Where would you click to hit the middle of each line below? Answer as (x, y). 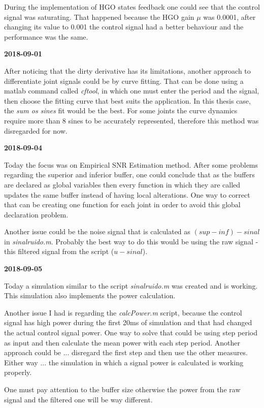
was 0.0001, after (229, 17)
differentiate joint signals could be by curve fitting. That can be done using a (124, 81)
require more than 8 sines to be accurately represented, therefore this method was (131, 120)
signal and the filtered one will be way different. (78, 399)
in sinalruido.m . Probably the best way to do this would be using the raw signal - (131, 241)
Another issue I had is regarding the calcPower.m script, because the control (123, 312)
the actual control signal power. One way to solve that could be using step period (131, 333)
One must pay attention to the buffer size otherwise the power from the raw (122, 389)
